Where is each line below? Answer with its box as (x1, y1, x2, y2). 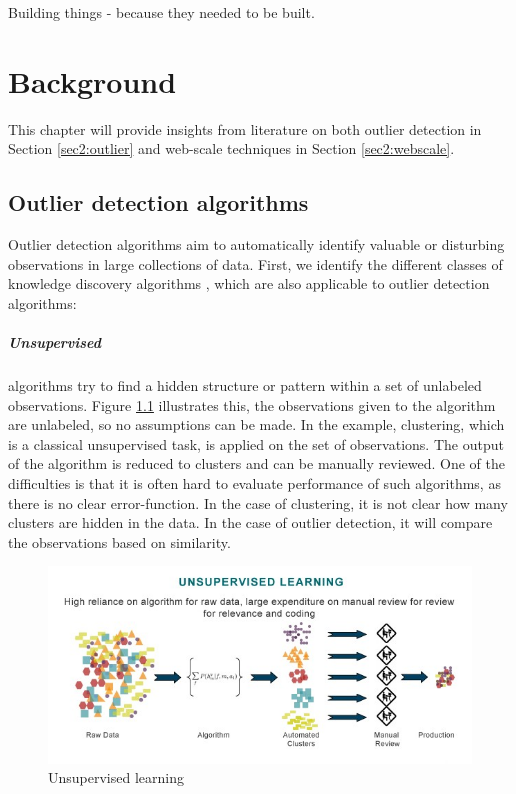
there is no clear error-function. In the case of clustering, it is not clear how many (8, 492, 508, 513)
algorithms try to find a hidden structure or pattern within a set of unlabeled (8, 375, 482, 396)
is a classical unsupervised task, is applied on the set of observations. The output (8, 433, 504, 454)
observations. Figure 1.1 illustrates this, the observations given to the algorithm (8, 394, 496, 415)
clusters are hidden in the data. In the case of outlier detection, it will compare (8, 512, 493, 533)
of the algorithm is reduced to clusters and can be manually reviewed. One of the (8, 453, 505, 474)
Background (8, 60, 177, 101)
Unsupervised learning (48, 767, 184, 788)
